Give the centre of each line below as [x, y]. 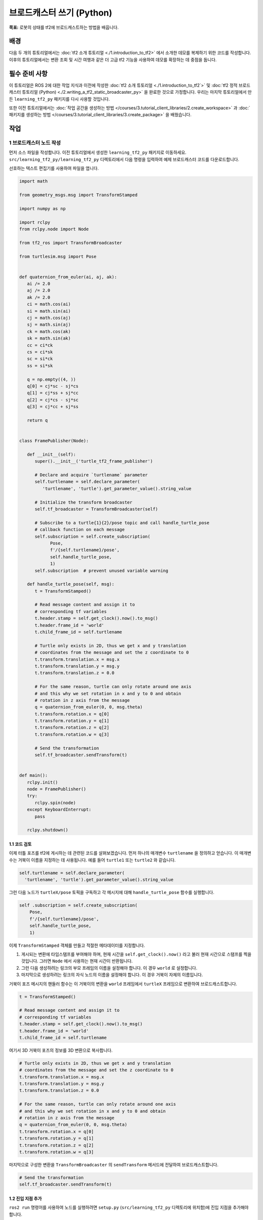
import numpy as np [42, 208]
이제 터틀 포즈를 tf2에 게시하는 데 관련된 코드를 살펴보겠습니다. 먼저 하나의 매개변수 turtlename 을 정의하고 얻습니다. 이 [124, 853]
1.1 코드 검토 [20, 844]
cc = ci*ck [40, 345]
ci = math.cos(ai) [49, 304]
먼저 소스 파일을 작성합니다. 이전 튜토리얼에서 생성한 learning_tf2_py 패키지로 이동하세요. [98, 152]
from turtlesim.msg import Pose [58, 256]
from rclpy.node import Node [54, 229]
